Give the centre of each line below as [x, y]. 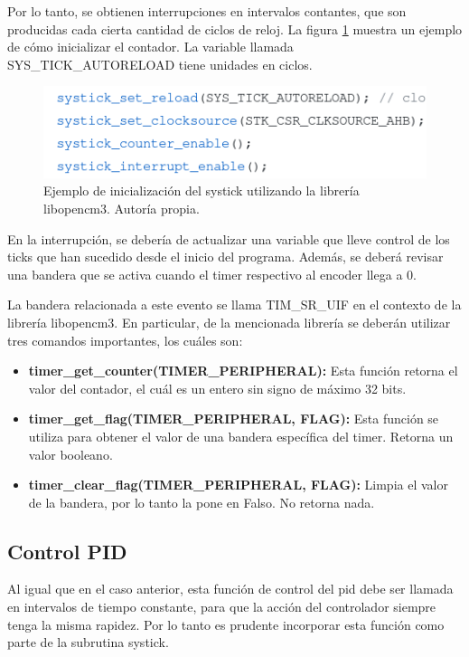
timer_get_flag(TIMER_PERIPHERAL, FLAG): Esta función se [234, 419]
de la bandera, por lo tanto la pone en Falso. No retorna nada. [202, 502]
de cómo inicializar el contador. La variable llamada [150, 47]
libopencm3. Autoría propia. [122, 208]
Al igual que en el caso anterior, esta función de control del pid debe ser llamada [230, 589]
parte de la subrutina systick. [88, 642]
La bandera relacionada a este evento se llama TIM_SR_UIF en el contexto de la [234, 305]
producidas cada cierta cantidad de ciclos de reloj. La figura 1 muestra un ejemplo [235, 29]
